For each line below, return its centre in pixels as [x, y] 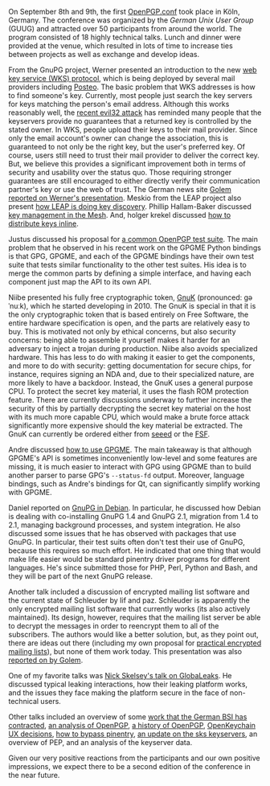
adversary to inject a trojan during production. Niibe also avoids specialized [133, 348]
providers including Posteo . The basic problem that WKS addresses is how [132, 87]
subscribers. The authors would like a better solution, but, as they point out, [133, 635]
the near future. [34, 775]
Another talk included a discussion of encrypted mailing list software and [129, 592]
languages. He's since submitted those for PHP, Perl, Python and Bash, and [133, 567]
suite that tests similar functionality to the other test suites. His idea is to [127, 265]
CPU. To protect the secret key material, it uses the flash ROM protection [129, 391]
